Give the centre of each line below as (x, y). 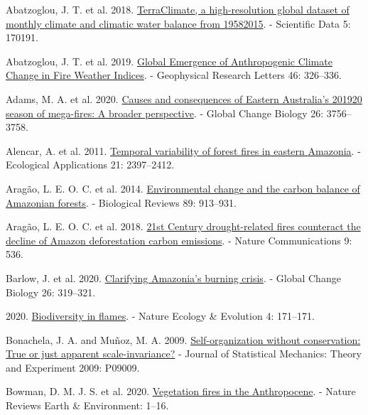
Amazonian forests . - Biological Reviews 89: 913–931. (121, 202)
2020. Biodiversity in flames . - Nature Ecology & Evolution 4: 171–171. (160, 316)
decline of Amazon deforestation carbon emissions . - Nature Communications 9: (179, 240)
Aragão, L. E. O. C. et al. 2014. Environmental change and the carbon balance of (183, 188)
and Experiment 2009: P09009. (73, 367)
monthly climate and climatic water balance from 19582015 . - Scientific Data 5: (178, 23)
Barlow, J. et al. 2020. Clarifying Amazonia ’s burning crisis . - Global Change (173, 277)
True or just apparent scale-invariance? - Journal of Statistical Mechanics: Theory (184, 354)
